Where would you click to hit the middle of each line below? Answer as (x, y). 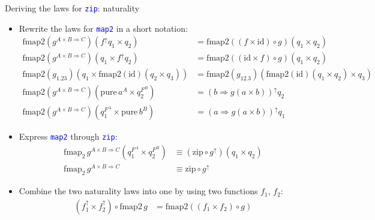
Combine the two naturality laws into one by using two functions (138, 191)
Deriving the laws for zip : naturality (72, 8)
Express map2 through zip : (68, 136)
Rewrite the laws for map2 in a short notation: (103, 28)
